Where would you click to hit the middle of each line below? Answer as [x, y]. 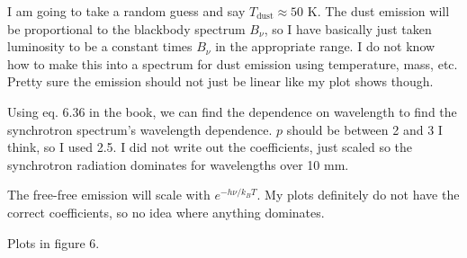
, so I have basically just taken [348, 28]
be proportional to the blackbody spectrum [126, 28]
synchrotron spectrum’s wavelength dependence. [140, 129]
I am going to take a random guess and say [126, 11]
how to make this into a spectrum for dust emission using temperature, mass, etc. [233, 63]
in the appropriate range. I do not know [325, 46]
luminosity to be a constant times [100, 46]
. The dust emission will [383, 11]
